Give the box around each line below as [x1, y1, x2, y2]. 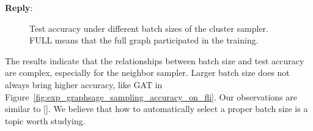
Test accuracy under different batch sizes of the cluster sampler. [29, 21, 268, 34]
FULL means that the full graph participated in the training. [29, 34, 259, 47]
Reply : [5, 1, 33, 13]
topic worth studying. [5, 114, 86, 127]
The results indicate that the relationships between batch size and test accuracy [5, 54, 304, 67]
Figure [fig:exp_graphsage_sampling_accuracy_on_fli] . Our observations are [5, 90, 297, 103]
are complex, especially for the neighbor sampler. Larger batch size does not [5, 66, 290, 79]
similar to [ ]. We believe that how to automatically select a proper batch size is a [5, 102, 308, 115]
